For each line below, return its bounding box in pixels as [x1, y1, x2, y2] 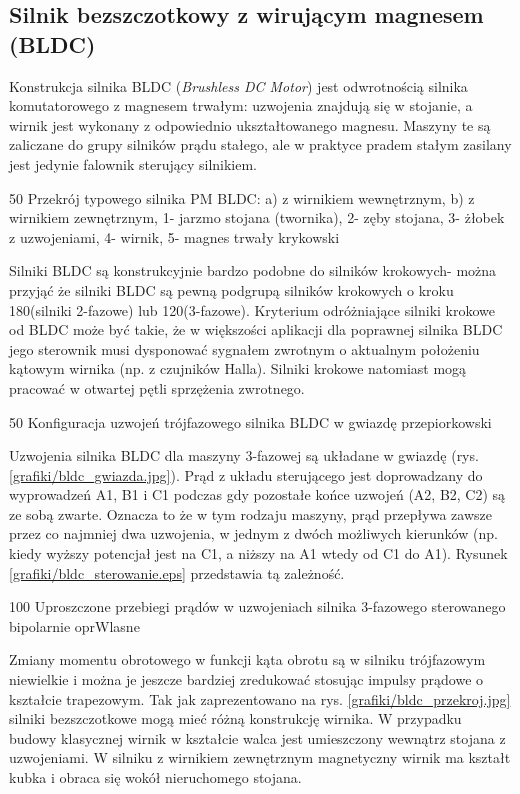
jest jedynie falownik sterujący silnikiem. [9, 153, 258, 174]
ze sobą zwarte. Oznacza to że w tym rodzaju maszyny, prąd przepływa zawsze [9, 503, 492, 524]
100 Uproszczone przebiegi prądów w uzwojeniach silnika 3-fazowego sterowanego [9, 596, 506, 617]
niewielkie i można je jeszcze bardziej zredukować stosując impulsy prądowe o [9, 669, 484, 690]
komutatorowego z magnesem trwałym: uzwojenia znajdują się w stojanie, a [9, 95, 473, 116]
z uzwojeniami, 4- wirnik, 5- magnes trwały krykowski [9, 226, 340, 247]
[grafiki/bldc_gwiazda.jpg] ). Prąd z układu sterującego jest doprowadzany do [9, 464, 483, 485]
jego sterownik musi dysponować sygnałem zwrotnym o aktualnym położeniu [9, 338, 480, 359]
